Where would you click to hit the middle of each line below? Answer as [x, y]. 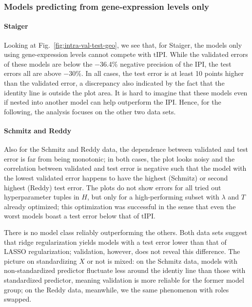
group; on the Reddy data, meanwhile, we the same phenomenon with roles [116, 289]
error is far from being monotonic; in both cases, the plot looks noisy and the [119, 158]
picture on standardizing [40, 261]
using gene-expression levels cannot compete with [78, 54]
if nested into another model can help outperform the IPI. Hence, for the [113, 102]
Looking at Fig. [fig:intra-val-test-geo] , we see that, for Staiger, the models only [123, 45]
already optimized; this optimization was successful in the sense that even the [120, 206]
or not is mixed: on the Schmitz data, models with [162, 261]
